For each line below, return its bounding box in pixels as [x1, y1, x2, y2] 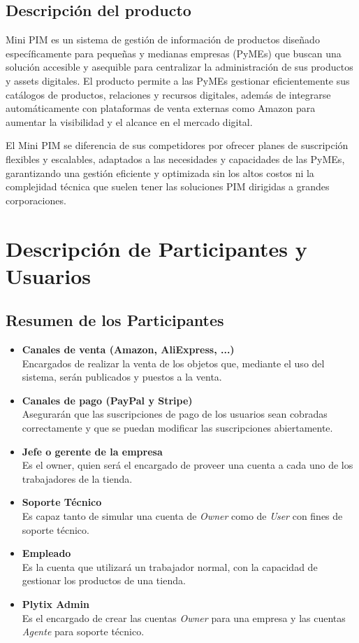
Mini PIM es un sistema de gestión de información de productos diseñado [6, 32, 320, 47]
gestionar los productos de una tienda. [22, 573, 186, 588]
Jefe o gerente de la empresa [22, 444, 163, 458]
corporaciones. [6, 192, 66, 207]
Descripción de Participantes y [6, 234, 307, 262]
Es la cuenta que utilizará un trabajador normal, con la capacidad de [22, 559, 318, 574]
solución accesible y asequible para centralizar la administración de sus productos [6, 59, 353, 74]
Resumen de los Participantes [6, 309, 224, 331]
